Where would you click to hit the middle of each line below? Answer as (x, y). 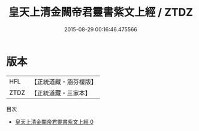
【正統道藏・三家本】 (61, 93)
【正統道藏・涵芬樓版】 (64, 82)
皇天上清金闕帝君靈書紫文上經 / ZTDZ (101, 12)
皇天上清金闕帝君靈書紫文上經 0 (54, 121)
